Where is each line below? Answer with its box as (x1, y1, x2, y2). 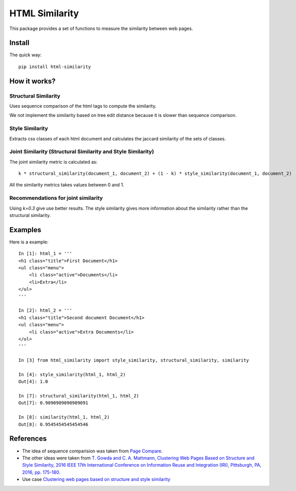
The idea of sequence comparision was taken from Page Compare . (22, 448, 163, 454)
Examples (9, 225, 42, 234)
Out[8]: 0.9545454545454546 (18, 421, 88, 427)
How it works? (9, 77, 56, 85)
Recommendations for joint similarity (9, 195, 103, 202)
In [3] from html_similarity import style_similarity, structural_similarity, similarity (18, 357, 249, 363)
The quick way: (9, 52, 42, 58)
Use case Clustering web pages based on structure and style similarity (22, 476, 170, 482)
